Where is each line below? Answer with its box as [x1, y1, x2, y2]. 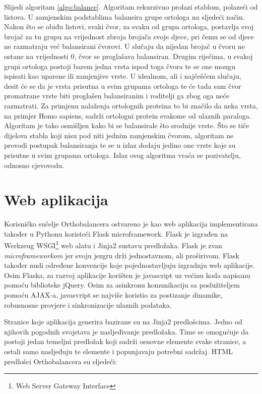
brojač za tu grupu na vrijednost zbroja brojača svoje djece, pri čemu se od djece [4, 31, 254, 41]
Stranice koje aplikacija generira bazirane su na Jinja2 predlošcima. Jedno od [4, 316, 242, 327]
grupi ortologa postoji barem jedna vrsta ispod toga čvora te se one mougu [4, 61, 236, 71]
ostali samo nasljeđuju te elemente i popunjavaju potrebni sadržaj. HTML [4, 346, 233, 356]
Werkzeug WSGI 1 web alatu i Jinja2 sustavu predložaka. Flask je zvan [4, 239, 222, 251]
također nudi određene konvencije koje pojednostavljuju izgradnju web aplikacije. [4, 260, 255, 270]
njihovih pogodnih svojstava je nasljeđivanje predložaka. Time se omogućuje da [4, 326, 249, 336]
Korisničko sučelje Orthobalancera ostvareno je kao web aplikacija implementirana [4, 218, 258, 229]
